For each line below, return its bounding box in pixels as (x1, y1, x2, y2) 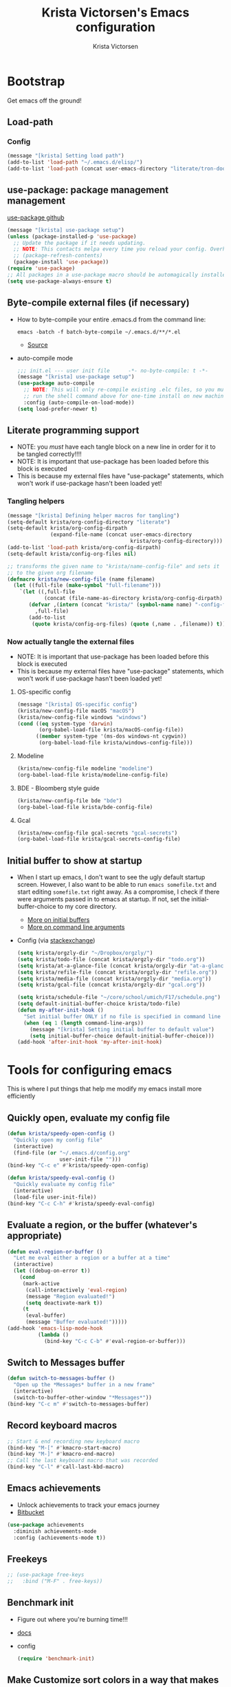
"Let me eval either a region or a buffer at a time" (13, 1254, 170, 1262)
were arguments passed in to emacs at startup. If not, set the (16, 895, 190, 903)
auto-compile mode (16, 354, 74, 362)
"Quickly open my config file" (13, 1137, 103, 1143)
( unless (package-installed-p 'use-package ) (7, 233, 137, 240)
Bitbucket (16, 1508, 45, 1516)
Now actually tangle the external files (7, 636, 135, 646)
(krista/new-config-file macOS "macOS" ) (16, 707, 135, 714)
